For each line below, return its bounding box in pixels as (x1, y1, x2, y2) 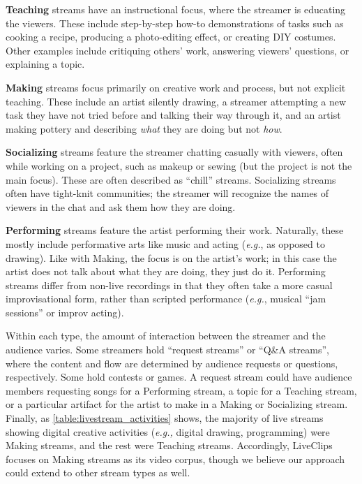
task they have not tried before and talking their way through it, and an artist (6, 108, 341, 122)
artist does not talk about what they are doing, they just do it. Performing (6, 264, 326, 279)
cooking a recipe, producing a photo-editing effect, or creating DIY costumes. (6, 29, 336, 44)
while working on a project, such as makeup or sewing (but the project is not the (6, 158, 352, 173)
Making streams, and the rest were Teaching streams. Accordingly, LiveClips (6, 438, 333, 453)
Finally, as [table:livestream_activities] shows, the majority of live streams (6, 411, 324, 425)
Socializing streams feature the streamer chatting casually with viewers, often (6, 145, 343, 159)
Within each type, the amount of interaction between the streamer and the (6, 328, 326, 343)
